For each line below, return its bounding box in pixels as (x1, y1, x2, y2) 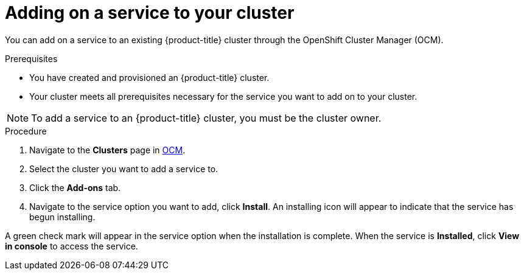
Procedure (5, 125, 47, 136)
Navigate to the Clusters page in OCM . (29, 144, 186, 155)
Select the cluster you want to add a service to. (29, 163, 218, 174)
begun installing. (29, 211, 96, 222)
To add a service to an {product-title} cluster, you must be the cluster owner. (31, 111, 382, 124)
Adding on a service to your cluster (5, 2, 295, 23)
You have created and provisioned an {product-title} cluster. (29, 72, 270, 83)
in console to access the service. (5, 240, 138, 251)
